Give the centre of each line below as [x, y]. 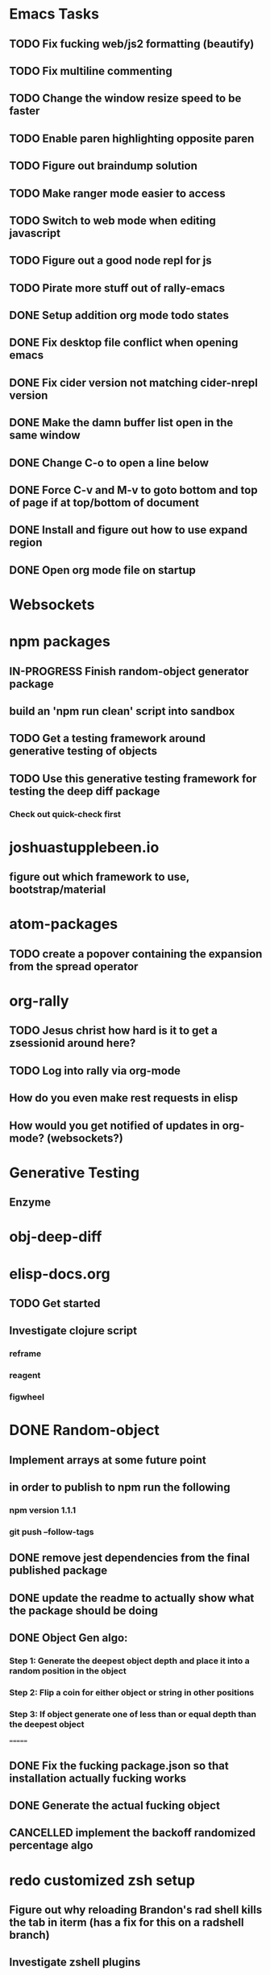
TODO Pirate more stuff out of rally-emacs [117, 288]
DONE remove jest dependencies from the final [130, 1558]
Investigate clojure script [73, 1331]
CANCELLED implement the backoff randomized [133, 1833]
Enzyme [30, 1203]
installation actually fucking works [98, 1778]
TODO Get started [55, 1303]
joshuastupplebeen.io [84, 847]
